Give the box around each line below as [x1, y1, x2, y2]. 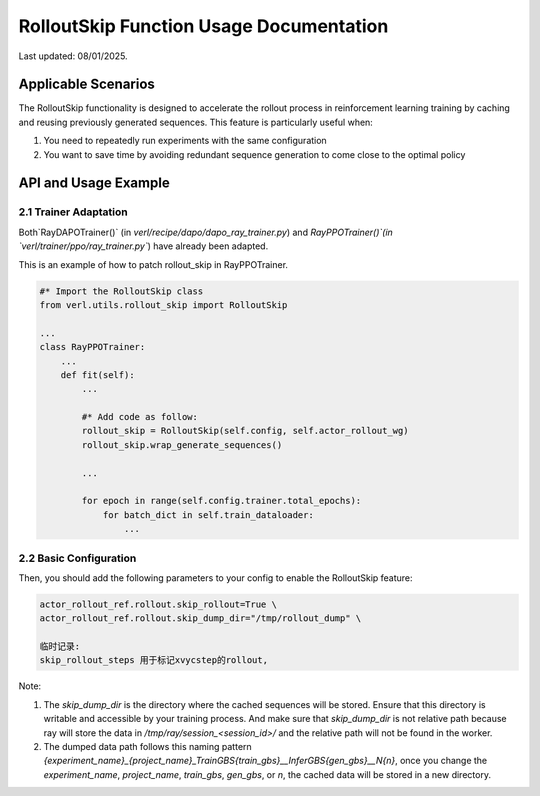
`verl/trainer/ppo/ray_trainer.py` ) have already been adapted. [18, 240, 269, 252]
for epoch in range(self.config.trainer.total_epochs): [81, 495, 362, 507]
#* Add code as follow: [81, 411, 199, 423]
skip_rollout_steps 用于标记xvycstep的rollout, [39, 655, 269, 666]
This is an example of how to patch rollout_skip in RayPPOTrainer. [18, 258, 289, 270]
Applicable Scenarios [18, 76, 155, 93]
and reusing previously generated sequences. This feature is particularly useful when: [18, 116, 374, 128]
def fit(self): [60, 369, 135, 380]
